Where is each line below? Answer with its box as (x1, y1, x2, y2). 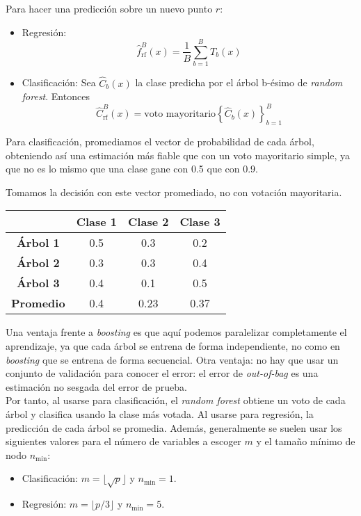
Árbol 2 (16, 255, 60, 271)
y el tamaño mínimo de (256, 434, 355, 449)
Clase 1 (76, 213, 118, 230)
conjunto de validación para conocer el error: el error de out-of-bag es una (6, 366, 319, 380)
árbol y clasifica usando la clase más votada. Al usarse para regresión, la (6, 406, 314, 421)
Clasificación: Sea (22, 75, 96, 90)
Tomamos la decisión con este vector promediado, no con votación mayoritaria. (6, 184, 342, 199)
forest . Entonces (22, 89, 90, 104)
